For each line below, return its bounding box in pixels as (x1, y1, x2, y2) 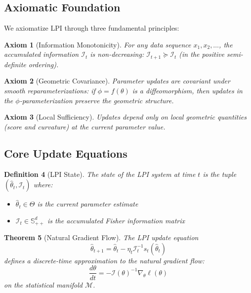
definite (4, 59, 26, 69)
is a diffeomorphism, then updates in (132, 85, 243, 96)
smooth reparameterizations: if (4, 85, 95, 96)
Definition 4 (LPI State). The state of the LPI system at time (4, 168, 196, 179)
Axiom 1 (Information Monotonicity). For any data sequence (4, 39, 191, 49)
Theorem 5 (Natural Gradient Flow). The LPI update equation (4, 232, 199, 243)
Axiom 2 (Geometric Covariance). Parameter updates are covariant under (4, 76, 230, 86)
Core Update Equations (4, 145, 127, 161)
